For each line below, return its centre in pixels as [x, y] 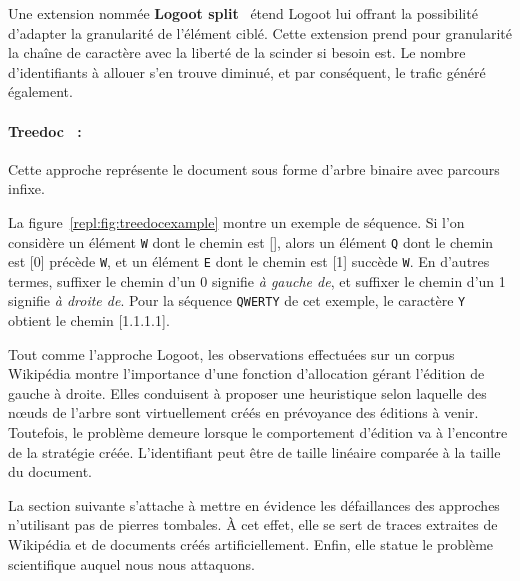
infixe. [26, 188]
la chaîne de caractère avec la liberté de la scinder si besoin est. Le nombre [237, 52]
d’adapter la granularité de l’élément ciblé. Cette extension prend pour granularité [260, 32]
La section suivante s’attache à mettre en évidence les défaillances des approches [254, 504]
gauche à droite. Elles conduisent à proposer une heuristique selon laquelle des [247, 392]
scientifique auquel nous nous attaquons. [131, 563]
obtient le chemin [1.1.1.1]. [89, 320]
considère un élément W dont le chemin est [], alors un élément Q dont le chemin [251, 241]
